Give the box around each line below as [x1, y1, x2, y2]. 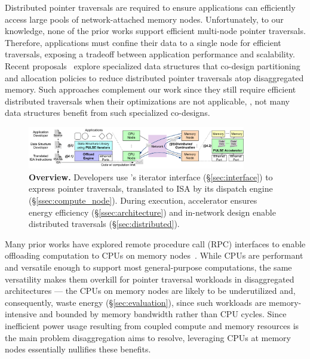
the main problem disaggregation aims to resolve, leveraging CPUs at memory [5, 331, 291, 343]
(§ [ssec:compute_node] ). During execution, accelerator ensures [29, 194, 257, 207]
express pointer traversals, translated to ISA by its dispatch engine [29, 182, 273, 195]
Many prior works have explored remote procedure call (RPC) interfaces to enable [5, 237, 306, 250]
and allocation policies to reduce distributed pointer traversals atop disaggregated [5, 71, 304, 84]
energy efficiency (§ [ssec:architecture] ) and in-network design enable [29, 205, 276, 218]
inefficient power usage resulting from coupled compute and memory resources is [5, 319, 299, 332]
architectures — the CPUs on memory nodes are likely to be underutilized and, [5, 284, 296, 297]
